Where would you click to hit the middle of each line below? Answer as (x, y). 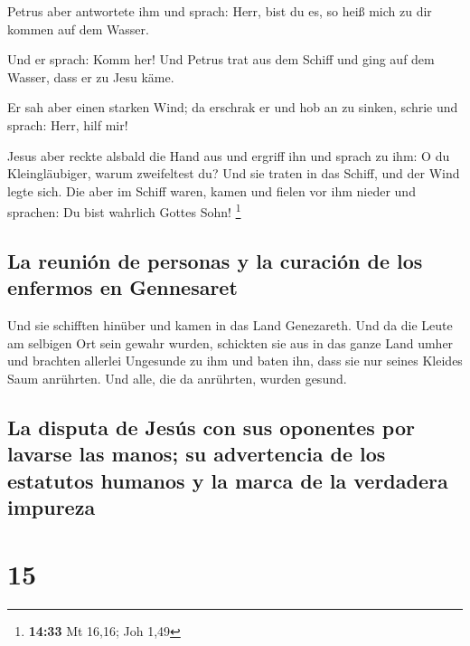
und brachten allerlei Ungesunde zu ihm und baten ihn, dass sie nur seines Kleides (235, 361)
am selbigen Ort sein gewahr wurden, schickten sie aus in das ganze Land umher (230, 342)
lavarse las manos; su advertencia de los (197, 454)
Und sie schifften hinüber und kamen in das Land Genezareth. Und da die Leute (230, 325)
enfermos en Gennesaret (122, 287)
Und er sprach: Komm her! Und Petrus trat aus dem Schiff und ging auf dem (221, 59)
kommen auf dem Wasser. (78, 28)
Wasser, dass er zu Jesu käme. (91, 76)
